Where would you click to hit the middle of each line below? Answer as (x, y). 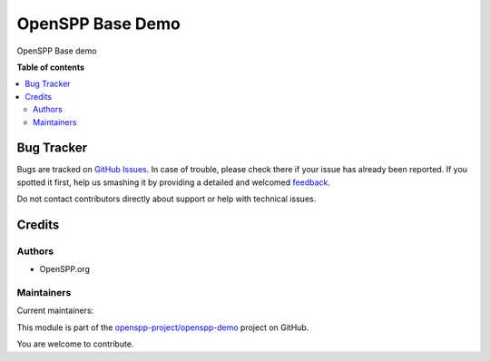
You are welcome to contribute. (75, 344)
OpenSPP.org (65, 269)
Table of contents (51, 67)
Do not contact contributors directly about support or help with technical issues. (167, 199)
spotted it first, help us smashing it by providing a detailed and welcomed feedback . (174, 182)
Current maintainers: (55, 311)
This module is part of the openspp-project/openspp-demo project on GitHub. (163, 327)
